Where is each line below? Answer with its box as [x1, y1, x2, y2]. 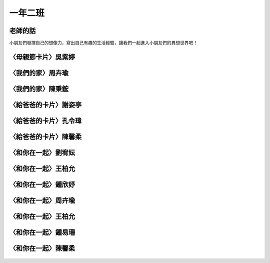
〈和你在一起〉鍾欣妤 [9, 180, 75, 188]
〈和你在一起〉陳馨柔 [9, 244, 75, 252]
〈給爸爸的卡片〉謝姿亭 [9, 100, 82, 109]
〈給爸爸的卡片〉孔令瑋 [9, 116, 82, 125]
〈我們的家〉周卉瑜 [9, 68, 68, 77]
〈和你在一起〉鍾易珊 [9, 228, 75, 237]
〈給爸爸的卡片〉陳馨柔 [9, 132, 82, 141]
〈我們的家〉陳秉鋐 [9, 84, 68, 93]
